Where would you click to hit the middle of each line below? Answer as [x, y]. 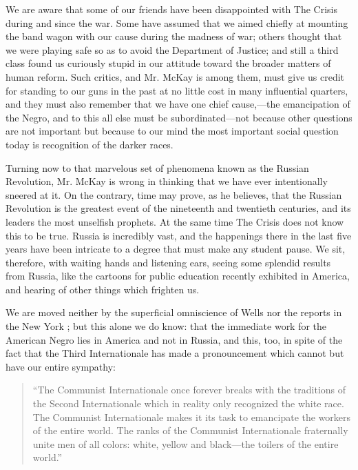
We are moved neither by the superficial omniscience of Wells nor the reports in [174, 312]
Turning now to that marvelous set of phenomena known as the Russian [157, 167]
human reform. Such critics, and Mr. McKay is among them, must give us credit [175, 76]
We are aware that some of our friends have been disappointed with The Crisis [172, 9]
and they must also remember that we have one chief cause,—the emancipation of [178, 104]
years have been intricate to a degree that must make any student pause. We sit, [176, 249]
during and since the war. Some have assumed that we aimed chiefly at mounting [177, 22]
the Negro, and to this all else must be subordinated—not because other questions [179, 117]
